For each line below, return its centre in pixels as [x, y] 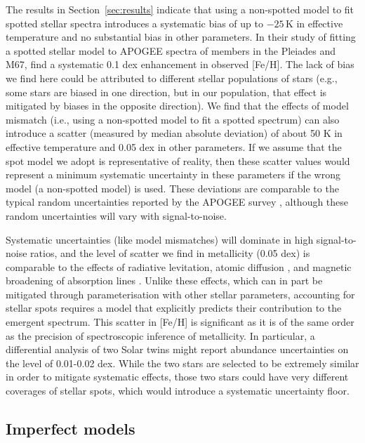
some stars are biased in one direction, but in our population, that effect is [166, 92]
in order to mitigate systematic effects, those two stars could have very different [177, 377]
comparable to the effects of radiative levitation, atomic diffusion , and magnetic [179, 266]
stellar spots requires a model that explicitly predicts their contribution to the [174, 308]
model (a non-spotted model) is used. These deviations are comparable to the [172, 188]
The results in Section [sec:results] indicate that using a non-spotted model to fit [180, 9]
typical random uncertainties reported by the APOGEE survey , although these [177, 202]
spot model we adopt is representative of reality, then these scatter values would [178, 160]
